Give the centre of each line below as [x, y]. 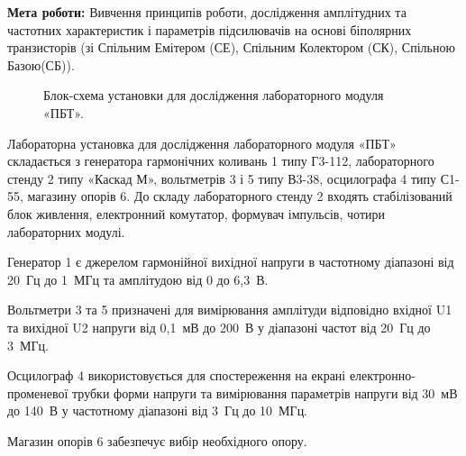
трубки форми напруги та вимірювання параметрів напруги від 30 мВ [265, 392]
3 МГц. [28, 345]
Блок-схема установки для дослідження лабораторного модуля [214, 95]
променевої [38, 392]
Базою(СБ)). [41, 64]
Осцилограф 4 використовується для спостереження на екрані [177, 375]
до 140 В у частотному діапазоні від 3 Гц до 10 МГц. [158, 410]
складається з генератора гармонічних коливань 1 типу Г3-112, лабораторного [221, 161]
